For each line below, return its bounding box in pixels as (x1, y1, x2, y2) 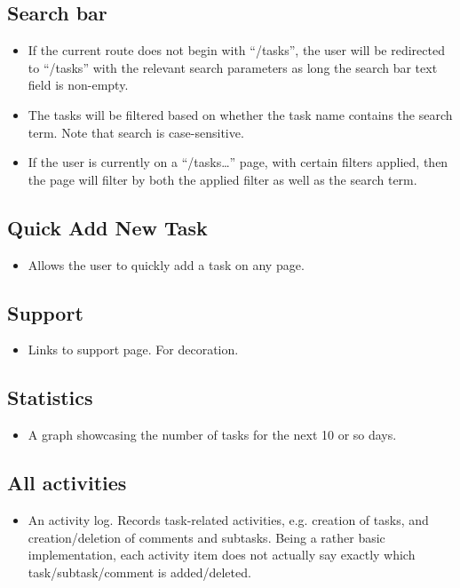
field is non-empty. (28, 75, 129, 94)
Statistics (7, 384, 93, 411)
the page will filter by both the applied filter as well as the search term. (28, 170, 417, 188)
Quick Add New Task (7, 213, 208, 241)
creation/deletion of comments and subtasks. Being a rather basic (28, 528, 385, 546)
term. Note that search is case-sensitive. (28, 123, 244, 141)
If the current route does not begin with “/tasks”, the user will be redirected (28, 41, 445, 60)
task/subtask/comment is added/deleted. (28, 562, 251, 581)
